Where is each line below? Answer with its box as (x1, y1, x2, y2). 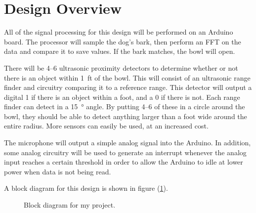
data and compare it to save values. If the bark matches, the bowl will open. (4, 46, 235, 56)
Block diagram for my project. (24, 200, 116, 210)
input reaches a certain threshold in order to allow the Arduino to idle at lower (4, 157, 243, 167)
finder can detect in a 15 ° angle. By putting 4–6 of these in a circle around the (4, 101, 245, 112)
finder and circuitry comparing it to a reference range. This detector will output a (4, 82, 252, 92)
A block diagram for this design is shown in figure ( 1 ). (4, 183, 168, 193)
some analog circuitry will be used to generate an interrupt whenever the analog (4, 147, 247, 157)
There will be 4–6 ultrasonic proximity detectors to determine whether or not (4, 62, 238, 73)
